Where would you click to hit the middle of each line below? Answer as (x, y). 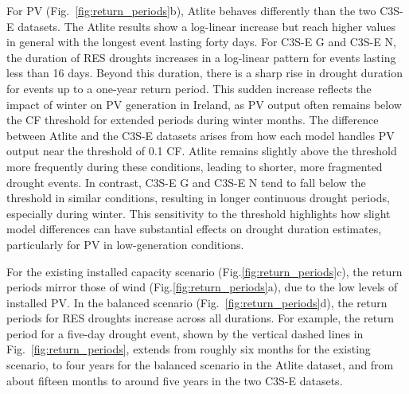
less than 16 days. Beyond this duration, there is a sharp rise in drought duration (205, 73)
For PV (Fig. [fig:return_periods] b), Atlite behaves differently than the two (191, 10)
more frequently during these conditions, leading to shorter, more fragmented (195, 166)
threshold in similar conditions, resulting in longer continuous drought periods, (198, 198)
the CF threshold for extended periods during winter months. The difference (193, 120)
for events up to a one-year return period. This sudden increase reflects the (189, 88)
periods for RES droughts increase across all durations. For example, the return (201, 318)
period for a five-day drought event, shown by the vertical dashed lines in (185, 333)
